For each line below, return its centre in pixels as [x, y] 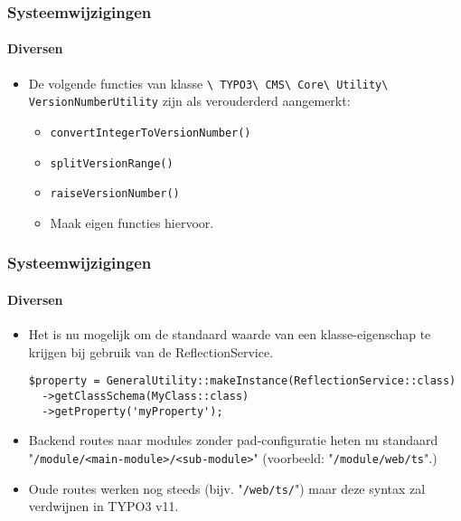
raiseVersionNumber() [115, 194]
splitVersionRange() [112, 163]
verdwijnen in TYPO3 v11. [103, 506]
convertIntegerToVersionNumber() [151, 133]
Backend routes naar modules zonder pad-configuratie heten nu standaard [233, 440]
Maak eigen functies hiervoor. [132, 222]
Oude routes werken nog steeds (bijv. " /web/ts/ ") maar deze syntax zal [227, 488]
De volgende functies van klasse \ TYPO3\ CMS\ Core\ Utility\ [208, 83]
